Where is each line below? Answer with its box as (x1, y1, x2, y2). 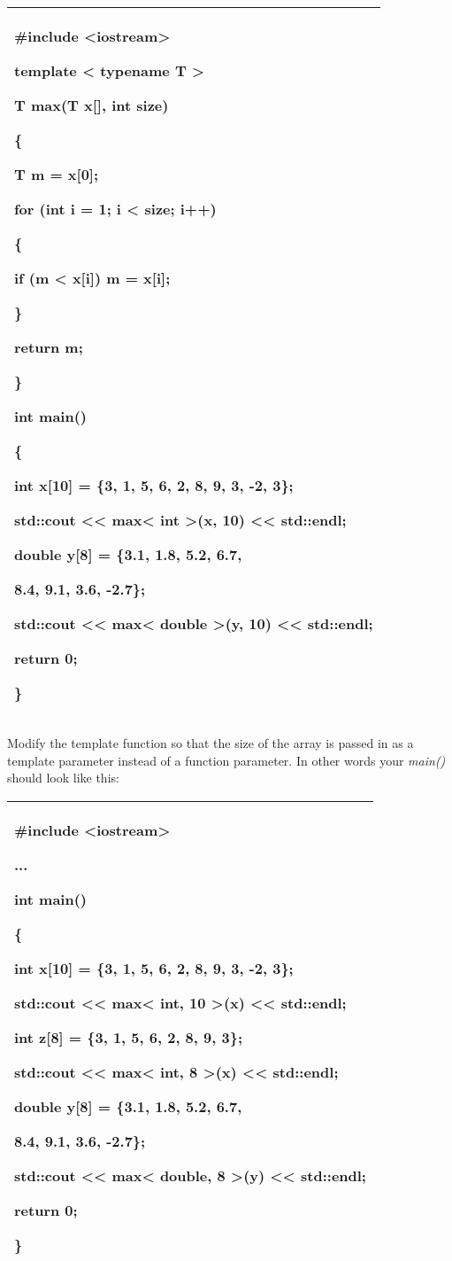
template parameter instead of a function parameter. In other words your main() (7, 751, 446, 769)
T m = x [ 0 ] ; (14, 164, 99, 184)
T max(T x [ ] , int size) (14, 95, 169, 115)
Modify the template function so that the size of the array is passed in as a (7, 734, 414, 751)
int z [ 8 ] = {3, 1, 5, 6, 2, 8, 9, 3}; (14, 1026, 242, 1047)
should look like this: (7, 768, 119, 787)
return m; (14, 337, 83, 357)
